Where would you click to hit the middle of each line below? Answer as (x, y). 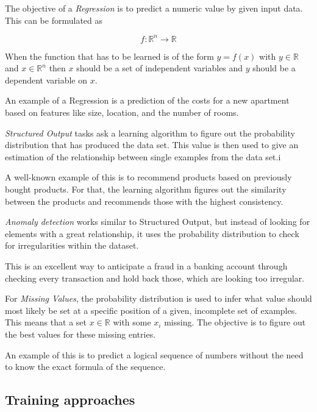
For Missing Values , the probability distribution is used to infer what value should (158, 298)
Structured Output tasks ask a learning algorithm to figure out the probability (150, 133)
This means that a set (46, 322)
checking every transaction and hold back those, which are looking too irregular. (155, 278)
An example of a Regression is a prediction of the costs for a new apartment (147, 100)
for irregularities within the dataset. (72, 245)
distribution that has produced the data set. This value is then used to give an (152, 145)
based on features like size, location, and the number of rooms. (122, 112)
